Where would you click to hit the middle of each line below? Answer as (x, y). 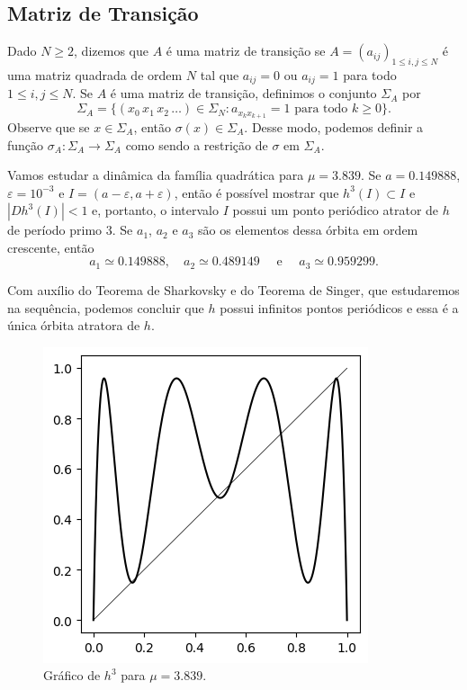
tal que (220, 75)
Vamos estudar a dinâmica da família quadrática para (156, 175)
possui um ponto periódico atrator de (336, 210)
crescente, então (51, 247)
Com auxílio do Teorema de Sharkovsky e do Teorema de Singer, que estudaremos (233, 289)
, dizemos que (111, 51)
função (26, 144)
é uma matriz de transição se (246, 51)
